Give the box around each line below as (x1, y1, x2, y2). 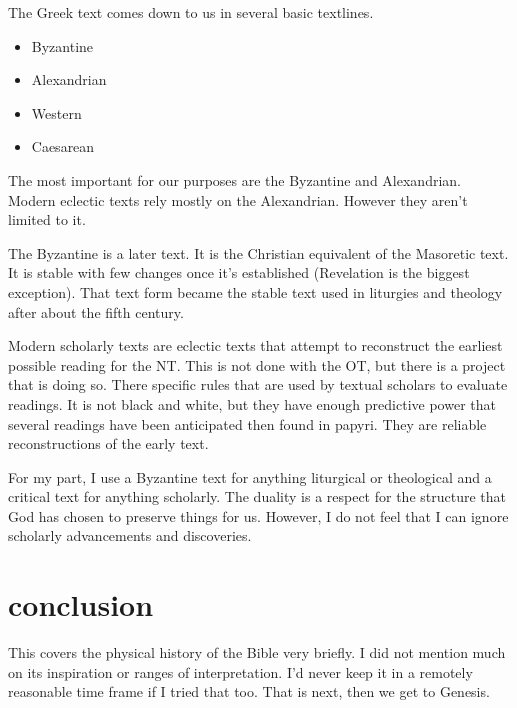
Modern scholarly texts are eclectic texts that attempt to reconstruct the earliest (8, 335, 503, 356)
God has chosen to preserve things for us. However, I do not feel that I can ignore (8, 505, 509, 526)
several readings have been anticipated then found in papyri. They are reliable (8, 413, 487, 434)
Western (31, 102, 82, 123)
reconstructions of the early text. (8, 433, 209, 454)
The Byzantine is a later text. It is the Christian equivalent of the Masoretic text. (8, 242, 509, 263)
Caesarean (31, 136, 95, 157)
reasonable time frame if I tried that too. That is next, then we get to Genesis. (8, 681, 490, 702)
